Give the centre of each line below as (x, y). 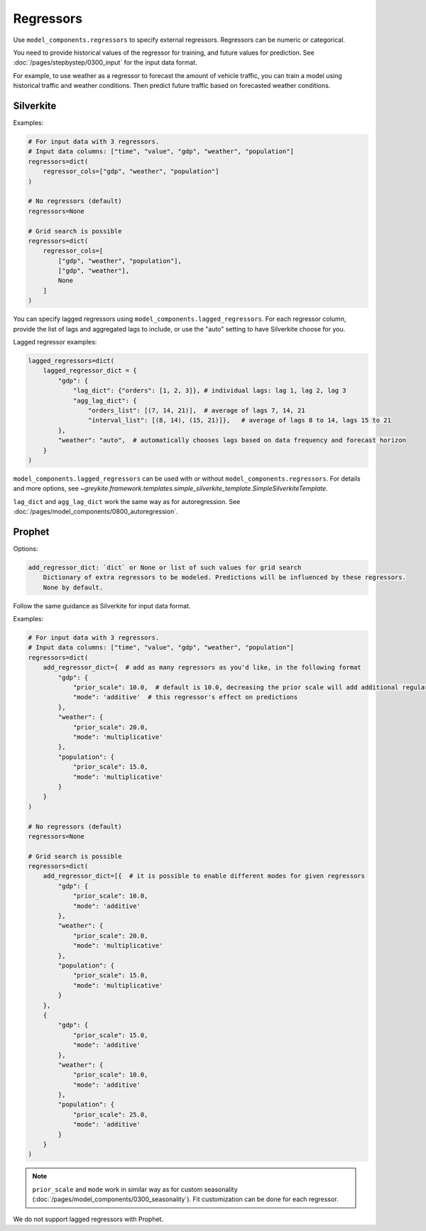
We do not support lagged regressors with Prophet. (88, 1219)
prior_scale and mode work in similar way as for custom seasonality (135, 1189)
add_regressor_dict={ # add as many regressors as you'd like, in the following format (202, 668)
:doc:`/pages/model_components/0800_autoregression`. (95, 512)
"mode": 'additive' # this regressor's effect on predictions (185, 697)
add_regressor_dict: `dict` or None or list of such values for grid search (165, 567)
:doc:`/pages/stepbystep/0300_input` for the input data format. (105, 62)
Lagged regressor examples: (55, 342)
